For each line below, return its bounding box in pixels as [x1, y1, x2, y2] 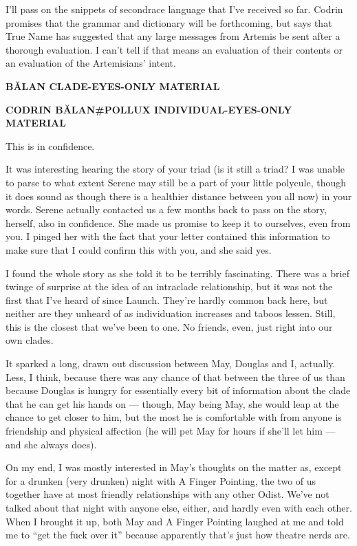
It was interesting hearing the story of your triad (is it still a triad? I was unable [6, 162, 345, 176]
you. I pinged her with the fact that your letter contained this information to [6, 229, 330, 243]
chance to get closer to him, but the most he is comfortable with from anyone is [6, 410, 342, 424]
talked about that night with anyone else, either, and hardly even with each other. [6, 501, 352, 514]
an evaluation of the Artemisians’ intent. [6, 56, 176, 70]
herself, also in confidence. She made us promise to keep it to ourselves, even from [6, 215, 351, 230]
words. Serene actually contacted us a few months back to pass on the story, [6, 202, 327, 217]
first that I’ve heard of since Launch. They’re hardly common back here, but [6, 292, 328, 307]
